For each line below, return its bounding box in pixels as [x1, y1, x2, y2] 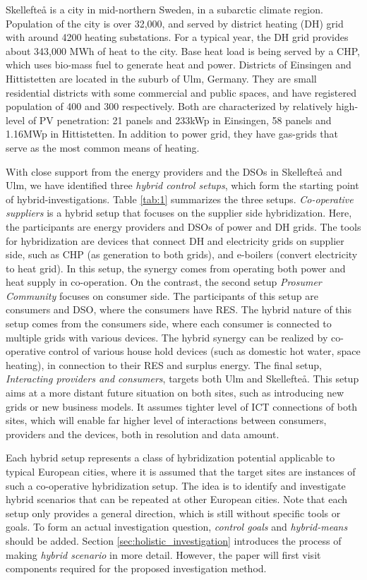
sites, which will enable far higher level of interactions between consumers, [6, 413, 327, 428]
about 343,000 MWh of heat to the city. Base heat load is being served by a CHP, [6, 43, 360, 58]
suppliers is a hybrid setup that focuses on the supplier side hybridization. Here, [6, 205, 352, 220]
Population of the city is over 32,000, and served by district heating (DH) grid [6, 16, 344, 30]
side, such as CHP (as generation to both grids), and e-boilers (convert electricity [6, 247, 358, 262]
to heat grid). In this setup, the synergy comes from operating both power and [6, 260, 346, 275]
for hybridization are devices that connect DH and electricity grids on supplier [6, 233, 344, 248]
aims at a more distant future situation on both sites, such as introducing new [6, 385, 344, 400]
